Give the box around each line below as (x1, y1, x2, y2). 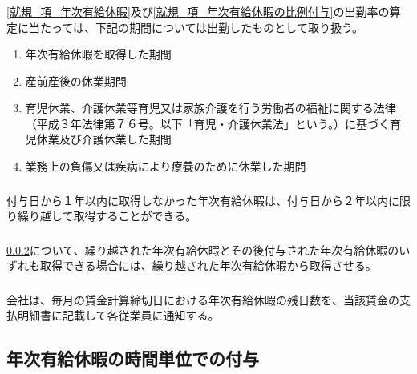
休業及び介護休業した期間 (36, 131, 172, 147)
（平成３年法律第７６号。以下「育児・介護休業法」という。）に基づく (25, 115, 390, 131)
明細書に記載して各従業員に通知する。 (17, 307, 220, 324)
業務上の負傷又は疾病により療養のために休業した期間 (25, 158, 306, 175)
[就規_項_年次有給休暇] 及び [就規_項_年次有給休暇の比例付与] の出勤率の (6, 2, 390, 19)
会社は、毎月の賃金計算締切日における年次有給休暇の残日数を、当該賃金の (6, 291, 399, 308)
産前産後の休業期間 (25, 72, 127, 89)
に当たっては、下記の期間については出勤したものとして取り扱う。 (17, 18, 364, 35)
